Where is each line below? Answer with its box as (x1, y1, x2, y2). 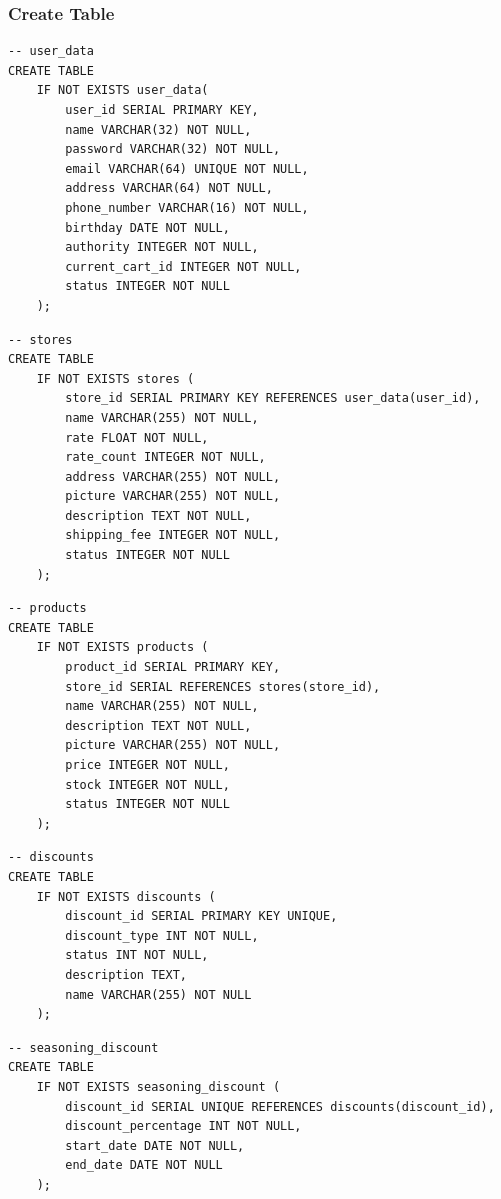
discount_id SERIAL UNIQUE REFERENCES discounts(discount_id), (65, 1099, 495, 1114)
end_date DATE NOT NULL (65, 1158, 223, 1173)
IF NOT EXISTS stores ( (36, 371, 195, 386)
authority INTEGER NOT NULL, (65, 240, 259, 255)
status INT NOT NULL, (65, 948, 209, 963)
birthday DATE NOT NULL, (65, 220, 230, 235)
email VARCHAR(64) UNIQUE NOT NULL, (65, 161, 309, 176)
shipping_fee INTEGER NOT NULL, (65, 528, 281, 543)
